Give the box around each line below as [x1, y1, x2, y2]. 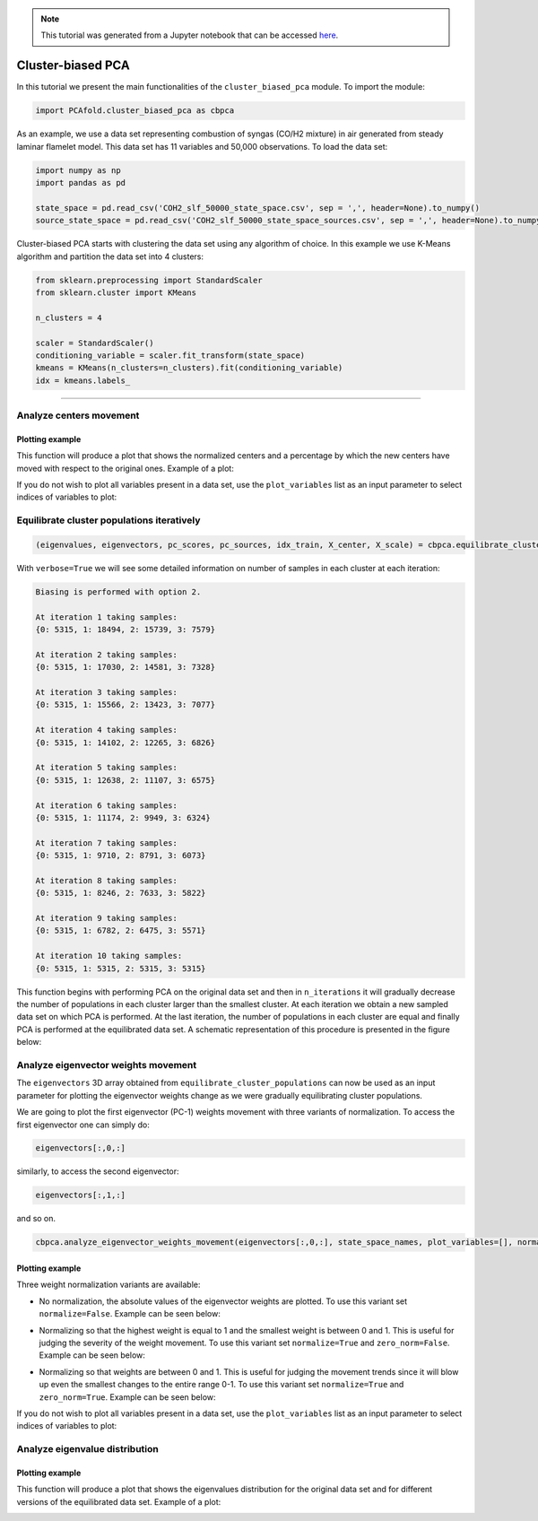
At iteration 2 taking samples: [35, 649, 178, 659]
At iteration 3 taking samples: [35, 687, 178, 698]
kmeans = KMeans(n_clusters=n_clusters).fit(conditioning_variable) [35, 363, 343, 373]
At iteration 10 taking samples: [35, 951, 183, 961]
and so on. [16, 1213, 56, 1224]
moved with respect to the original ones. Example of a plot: [16, 463, 235, 474]
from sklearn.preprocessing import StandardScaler [35, 274, 264, 285]
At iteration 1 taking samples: [35, 612, 178, 622]
